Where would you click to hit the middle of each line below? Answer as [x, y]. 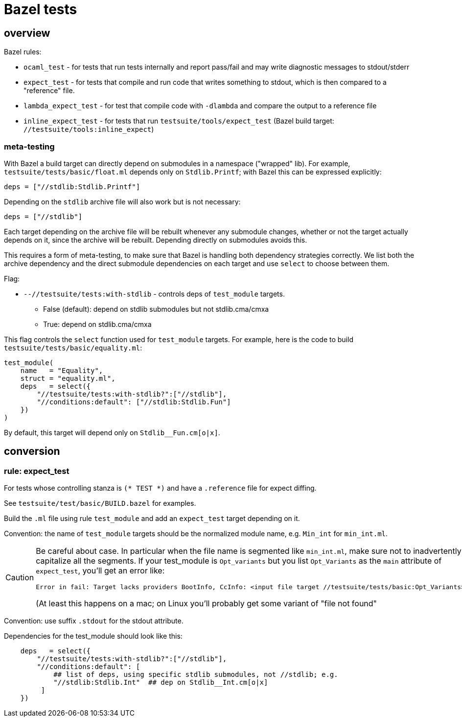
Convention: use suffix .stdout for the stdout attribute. [94, 621]
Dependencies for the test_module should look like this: [93, 636]
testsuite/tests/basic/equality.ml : [73, 348]
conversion [32, 451]
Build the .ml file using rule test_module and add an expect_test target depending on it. [152, 519]
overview [27, 33]
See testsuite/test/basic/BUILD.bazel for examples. [100, 503]
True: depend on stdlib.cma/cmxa [97, 324]
